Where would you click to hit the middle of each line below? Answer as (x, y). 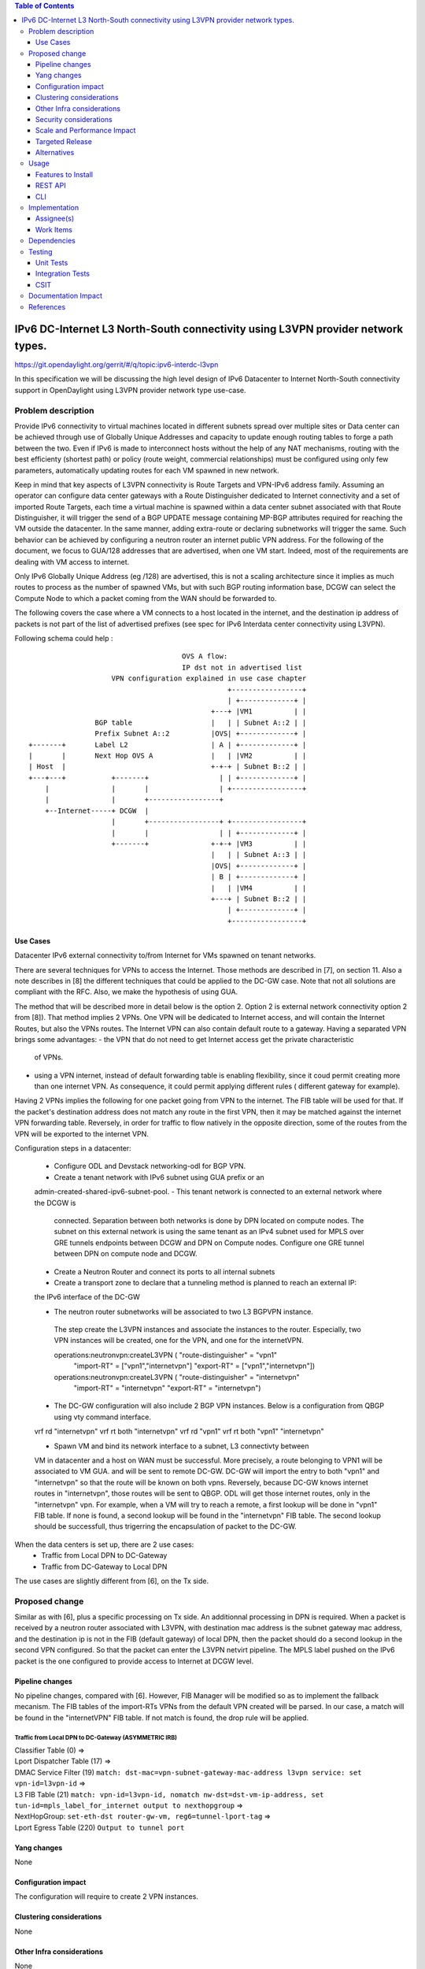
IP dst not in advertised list (242, 667)
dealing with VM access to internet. (72, 562)
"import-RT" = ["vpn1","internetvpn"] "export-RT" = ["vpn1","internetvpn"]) (194, 1366)
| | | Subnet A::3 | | (259, 855)
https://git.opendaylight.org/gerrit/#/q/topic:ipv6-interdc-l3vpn (116, 365)
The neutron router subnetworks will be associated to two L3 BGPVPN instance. (184, 1311)
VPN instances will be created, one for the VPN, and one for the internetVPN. (179, 1340)
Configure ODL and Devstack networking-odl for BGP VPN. (150, 1166)
